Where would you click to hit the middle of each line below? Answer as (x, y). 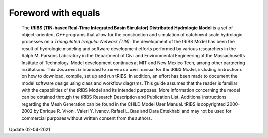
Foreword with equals (55, 13)
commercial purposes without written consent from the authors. (87, 118)
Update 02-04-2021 (30, 130)
